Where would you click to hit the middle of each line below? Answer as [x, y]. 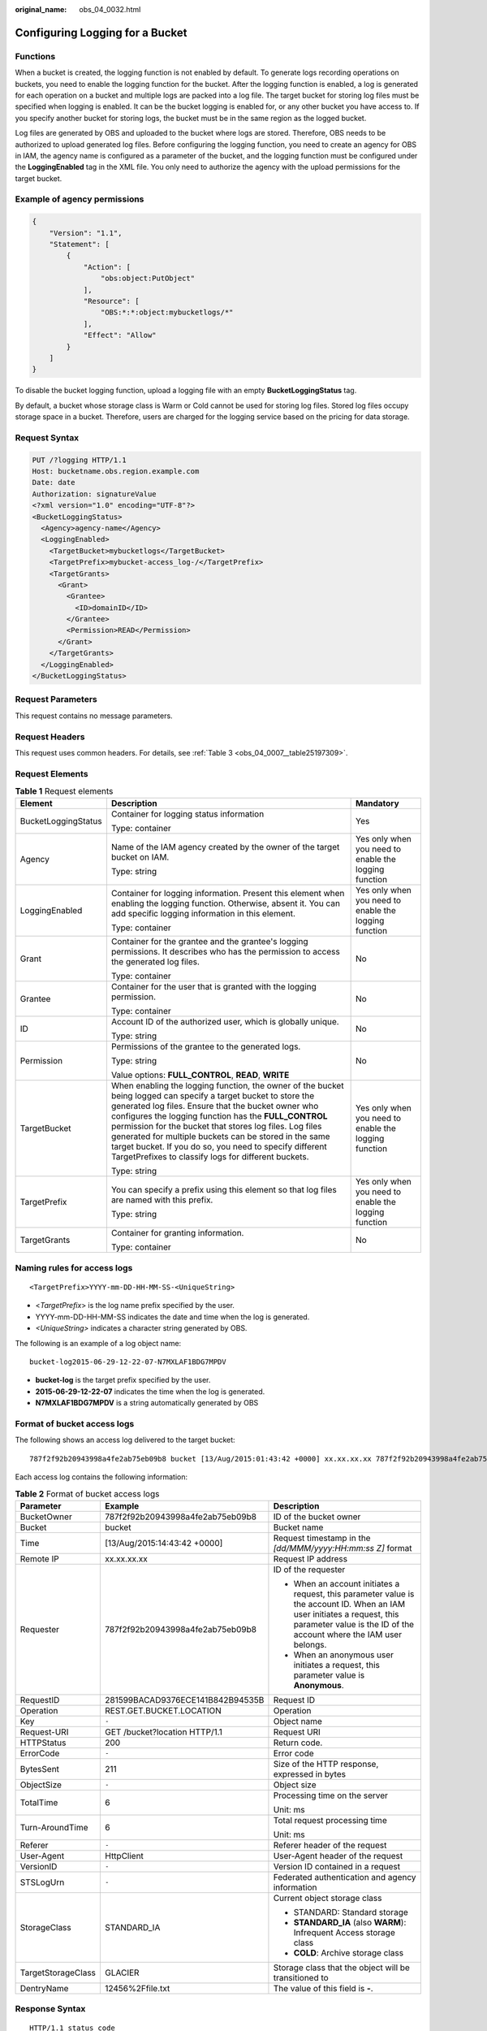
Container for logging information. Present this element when [228, 894]
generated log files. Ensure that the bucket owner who [215, 1106]
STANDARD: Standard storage [351, 1912]
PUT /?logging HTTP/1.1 [80, 460]
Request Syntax [47, 437]
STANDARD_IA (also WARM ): [350, 1922]
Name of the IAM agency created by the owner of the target [225, 847]
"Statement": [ [79, 244]
